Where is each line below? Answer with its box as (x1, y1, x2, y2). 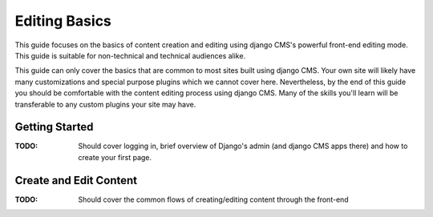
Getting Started (14, 120, 94, 134)
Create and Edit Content (14, 173, 138, 187)
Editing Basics (14, 12, 112, 30)
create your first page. (78, 152, 152, 162)
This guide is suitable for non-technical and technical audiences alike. (14, 50, 246, 60)
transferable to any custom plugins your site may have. (14, 99, 196, 109)
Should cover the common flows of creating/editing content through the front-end (78, 195, 349, 204)
